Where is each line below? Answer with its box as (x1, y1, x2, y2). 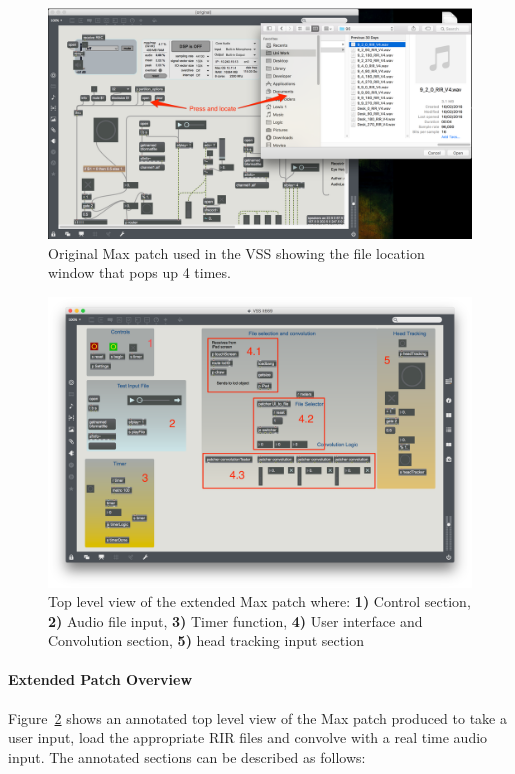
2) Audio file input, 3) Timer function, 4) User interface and (48, 610, 423, 631)
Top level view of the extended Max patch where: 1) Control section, (48, 591, 471, 612)
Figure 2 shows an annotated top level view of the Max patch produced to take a (8, 707, 507, 728)
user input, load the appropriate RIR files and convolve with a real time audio (8, 727, 488, 748)
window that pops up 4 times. (48, 262, 231, 283)
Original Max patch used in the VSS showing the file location (48, 242, 425, 263)
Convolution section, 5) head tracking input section (48, 630, 364, 651)
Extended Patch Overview (8, 669, 193, 690)
